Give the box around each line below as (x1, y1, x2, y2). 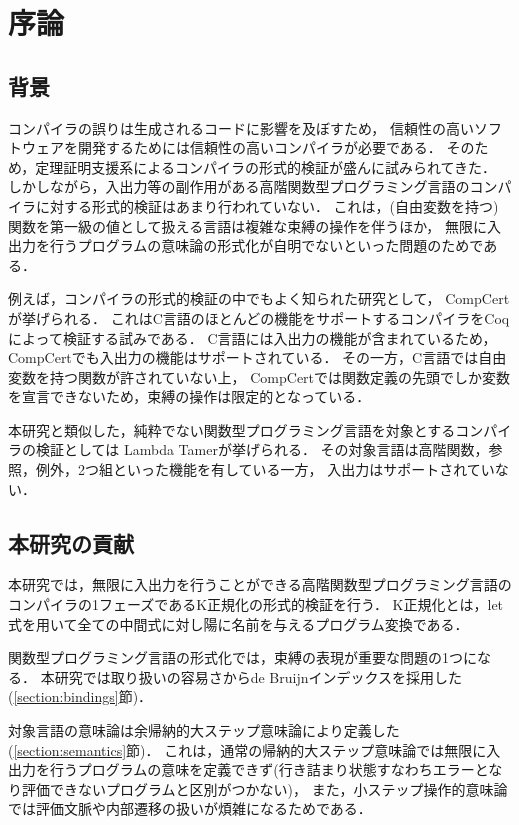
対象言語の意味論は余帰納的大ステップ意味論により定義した (8, 720, 400, 741)
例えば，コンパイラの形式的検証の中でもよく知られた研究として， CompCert (8, 288, 510, 309)
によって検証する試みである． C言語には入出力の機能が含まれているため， (8, 327, 497, 348)
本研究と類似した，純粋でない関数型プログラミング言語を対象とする (8, 419, 456, 440)
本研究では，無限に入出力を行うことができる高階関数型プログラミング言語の (8, 574, 512, 595)
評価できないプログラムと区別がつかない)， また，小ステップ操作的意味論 (21, 778, 508, 799)
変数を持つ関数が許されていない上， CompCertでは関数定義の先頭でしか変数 (8, 366, 511, 387)
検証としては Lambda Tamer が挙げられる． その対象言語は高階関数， (35, 439, 489, 460)
